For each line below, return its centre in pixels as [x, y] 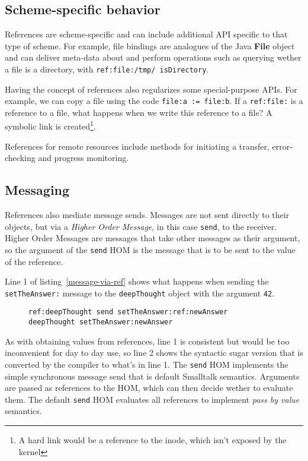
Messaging [37, 190]
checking [20, 158]
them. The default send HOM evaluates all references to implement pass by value [152, 399]
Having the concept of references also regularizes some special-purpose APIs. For [151, 89]
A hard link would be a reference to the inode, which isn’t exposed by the [153, 440]
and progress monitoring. [84, 158]
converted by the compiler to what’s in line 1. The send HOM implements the [147, 364]
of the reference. [34, 261]
